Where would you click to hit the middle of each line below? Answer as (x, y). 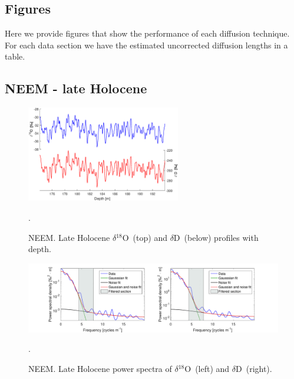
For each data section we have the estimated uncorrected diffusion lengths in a (146, 45)
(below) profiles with (221, 237)
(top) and (150, 237)
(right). (259, 368)
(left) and (212, 368)
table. (15, 56)
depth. (40, 249)
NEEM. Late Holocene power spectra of (100, 368)
